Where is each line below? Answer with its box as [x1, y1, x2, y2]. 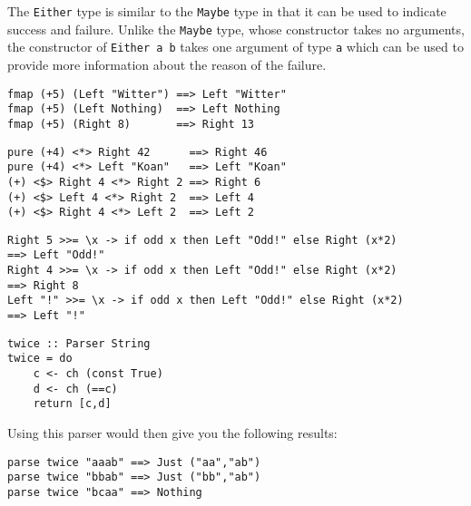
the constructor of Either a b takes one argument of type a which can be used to [7, 37, 464, 56]
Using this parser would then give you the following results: [7, 423, 338, 443]
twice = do [7, 352, 73, 365]
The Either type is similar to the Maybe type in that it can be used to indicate [7, 2, 446, 20]
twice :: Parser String [7, 336, 151, 350]
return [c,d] [33, 397, 112, 411]
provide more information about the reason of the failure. [7, 54, 327, 73]
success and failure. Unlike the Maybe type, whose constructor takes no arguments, [7, 19, 465, 38]
